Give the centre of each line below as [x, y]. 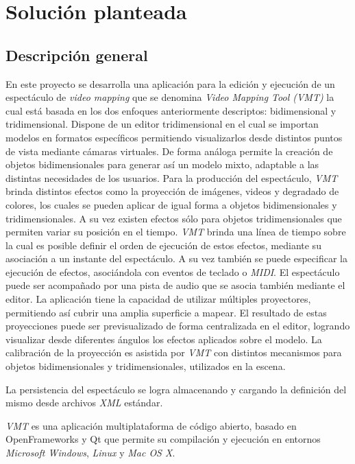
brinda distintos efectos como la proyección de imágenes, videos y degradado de [172, 191]
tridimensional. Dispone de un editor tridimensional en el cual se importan [162, 124]
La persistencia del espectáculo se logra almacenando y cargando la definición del [176, 389]
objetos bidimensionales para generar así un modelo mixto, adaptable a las [162, 164]
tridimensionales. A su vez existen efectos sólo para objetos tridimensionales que [174, 218]
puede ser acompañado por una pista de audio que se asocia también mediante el [175, 285]
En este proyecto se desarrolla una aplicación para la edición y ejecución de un [170, 83]
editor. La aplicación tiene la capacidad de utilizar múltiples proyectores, [158, 299]
